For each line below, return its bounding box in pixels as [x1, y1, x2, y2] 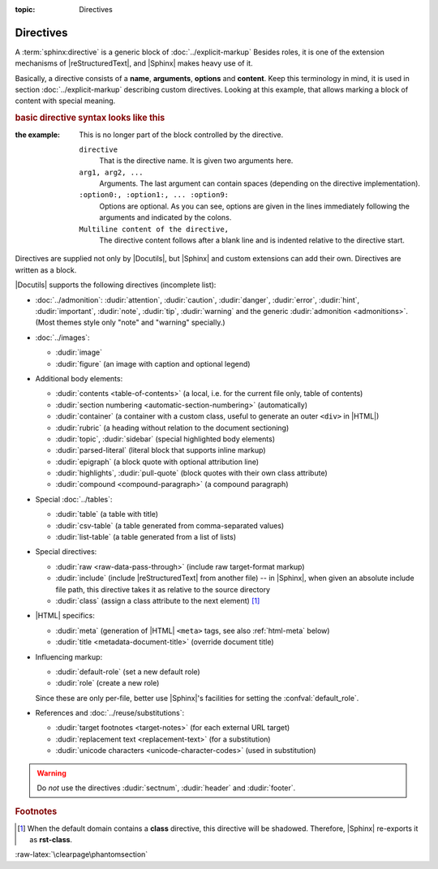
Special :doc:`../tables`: [35, 494, 113, 504]
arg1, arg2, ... [79, 167, 144, 177]
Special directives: [35, 547, 97, 557]
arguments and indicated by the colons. [99, 213, 232, 222]
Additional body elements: [35, 373, 123, 383]
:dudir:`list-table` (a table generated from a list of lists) [55, 532, 237, 542]
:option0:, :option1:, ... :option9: [79, 191, 230, 200]
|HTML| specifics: [35, 611, 95, 621]
